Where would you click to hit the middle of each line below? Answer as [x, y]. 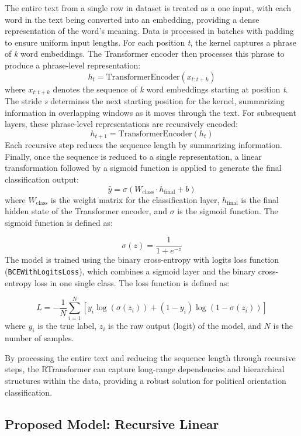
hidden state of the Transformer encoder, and [86, 211]
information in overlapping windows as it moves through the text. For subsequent [150, 112]
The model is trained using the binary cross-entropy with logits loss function [142, 260]
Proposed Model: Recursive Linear [112, 423]
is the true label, [67, 326]
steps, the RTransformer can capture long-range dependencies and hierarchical [145, 369]
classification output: [42, 179]
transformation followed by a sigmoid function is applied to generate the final [143, 168]
